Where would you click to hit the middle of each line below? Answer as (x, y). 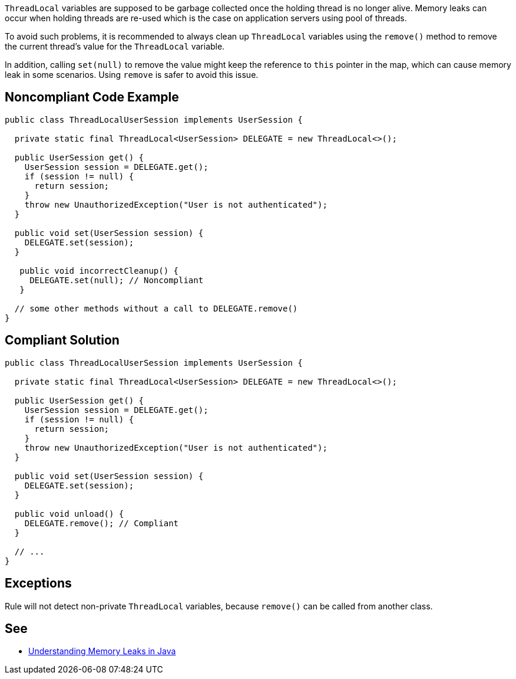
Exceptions (38, 583)
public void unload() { (69, 514)
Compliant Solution (62, 340)
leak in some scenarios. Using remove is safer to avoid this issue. (132, 75)
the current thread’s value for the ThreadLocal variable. (115, 46)
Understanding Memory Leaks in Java (102, 651)
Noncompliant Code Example (92, 97)
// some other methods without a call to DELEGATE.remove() (156, 308)
